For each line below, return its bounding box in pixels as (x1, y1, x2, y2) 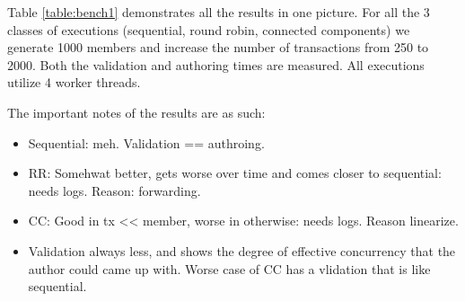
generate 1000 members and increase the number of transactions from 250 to (7, 38, 429, 57)
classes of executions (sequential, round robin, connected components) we (7, 20, 410, 39)
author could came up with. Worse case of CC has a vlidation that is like (28, 259, 431, 278)
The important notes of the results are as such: (7, 102, 266, 121)
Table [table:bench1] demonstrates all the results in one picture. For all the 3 (7, 3, 430, 21)
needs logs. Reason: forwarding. (28, 181, 201, 199)
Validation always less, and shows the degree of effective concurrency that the (28, 241, 456, 260)
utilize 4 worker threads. (7, 73, 141, 92)
